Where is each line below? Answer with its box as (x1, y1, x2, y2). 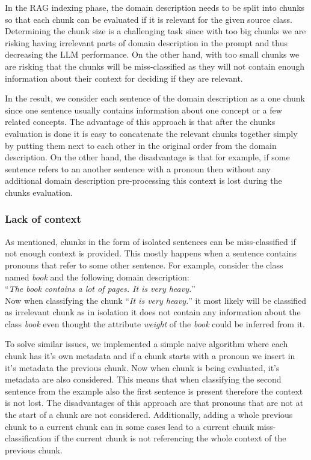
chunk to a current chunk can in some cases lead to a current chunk (5, 420, 254, 432)
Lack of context (5, 211, 81, 226)
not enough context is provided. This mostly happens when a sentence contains (5, 247, 297, 259)
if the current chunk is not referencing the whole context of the (54, 432, 286, 444)
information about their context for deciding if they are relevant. (5, 71, 243, 84)
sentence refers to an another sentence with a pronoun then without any (5, 162, 271, 175)
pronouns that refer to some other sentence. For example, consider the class (5, 258, 283, 271)
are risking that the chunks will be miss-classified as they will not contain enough (5, 59, 304, 72)
